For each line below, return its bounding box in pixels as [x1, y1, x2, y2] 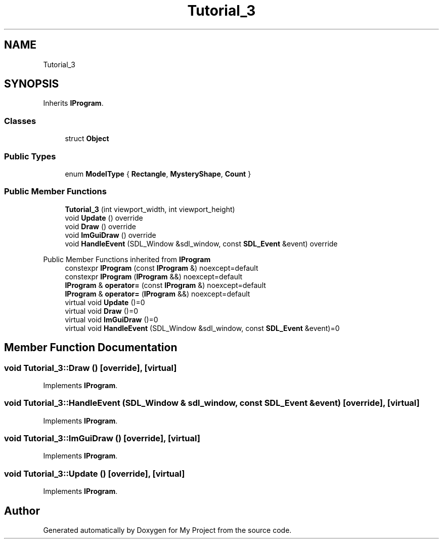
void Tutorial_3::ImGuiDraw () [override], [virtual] [4, 433, 200, 444]
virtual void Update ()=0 [65, 298, 145, 307]
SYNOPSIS [4, 77, 59, 91]
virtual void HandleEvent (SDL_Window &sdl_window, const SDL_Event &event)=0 [65, 323, 340, 332]
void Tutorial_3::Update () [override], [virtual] [4, 468, 185, 479]
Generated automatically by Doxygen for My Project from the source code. [43, 526, 292, 534]
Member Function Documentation [4, 341, 178, 354]
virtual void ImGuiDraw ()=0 [65, 315, 158, 324]
